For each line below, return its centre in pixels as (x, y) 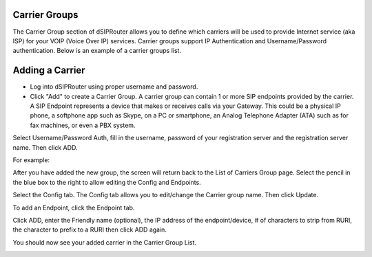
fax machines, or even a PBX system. (83, 125)
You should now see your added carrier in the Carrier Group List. (104, 242)
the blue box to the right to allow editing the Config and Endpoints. (107, 182)
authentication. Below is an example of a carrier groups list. (97, 51)
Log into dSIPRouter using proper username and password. (114, 87)
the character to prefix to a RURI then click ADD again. (90, 230)
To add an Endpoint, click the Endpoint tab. (74, 208)
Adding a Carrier (49, 70)
